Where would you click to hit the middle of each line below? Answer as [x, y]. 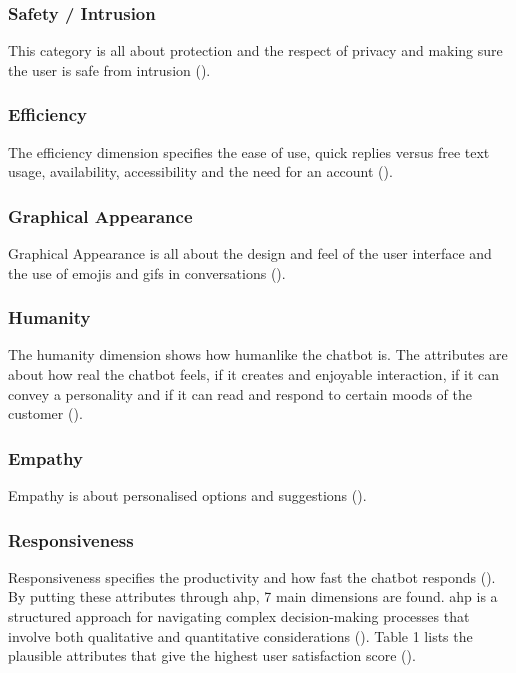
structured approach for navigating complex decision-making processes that [239, 616]
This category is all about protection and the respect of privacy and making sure [255, 50]
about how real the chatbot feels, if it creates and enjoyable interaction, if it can [254, 374]
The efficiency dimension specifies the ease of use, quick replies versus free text [249, 151]
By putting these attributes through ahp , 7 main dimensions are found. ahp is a [253, 596]
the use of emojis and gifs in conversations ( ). [147, 272]
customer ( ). [45, 413]
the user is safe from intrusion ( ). [109, 69]
